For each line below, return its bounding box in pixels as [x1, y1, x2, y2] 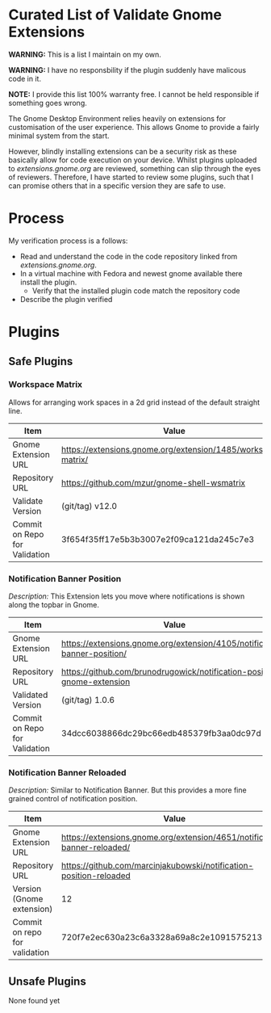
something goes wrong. [8, 98, 87, 107]
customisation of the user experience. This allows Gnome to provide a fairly [8, 122, 260, 132]
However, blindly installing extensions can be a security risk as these [8, 146, 237, 156]
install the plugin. [19, 277, 77, 287]
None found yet [8, 996, 60, 1006]
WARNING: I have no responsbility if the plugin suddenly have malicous [8, 65, 247, 74]
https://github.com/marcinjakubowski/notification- [61, 860, 254, 872]
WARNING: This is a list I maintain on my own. [8, 49, 161, 59]
